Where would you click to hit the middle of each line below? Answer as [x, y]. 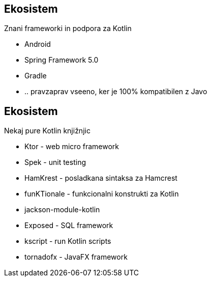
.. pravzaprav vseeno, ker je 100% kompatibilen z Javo [116, 92]
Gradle [36, 76]
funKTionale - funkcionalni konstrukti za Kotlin [102, 194]
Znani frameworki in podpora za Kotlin [68, 29]
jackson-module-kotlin [62, 210]
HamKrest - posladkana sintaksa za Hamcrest [101, 178]
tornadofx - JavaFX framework [76, 257]
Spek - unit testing [55, 162]
